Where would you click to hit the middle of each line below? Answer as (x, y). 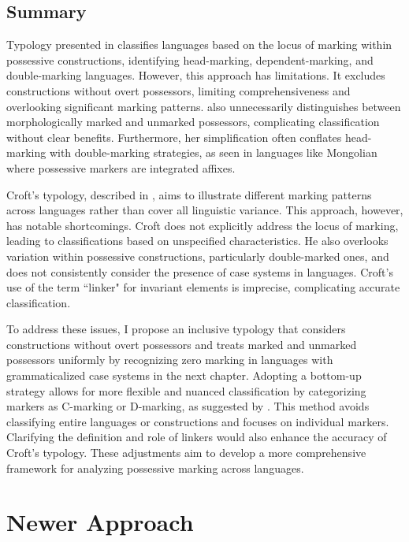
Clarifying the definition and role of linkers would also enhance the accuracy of (197, 437)
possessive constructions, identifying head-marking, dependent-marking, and (190, 59)
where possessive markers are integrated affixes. (121, 167)
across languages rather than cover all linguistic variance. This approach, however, (205, 210)
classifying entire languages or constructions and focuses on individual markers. (198, 421)
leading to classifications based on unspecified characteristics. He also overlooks (197, 241)
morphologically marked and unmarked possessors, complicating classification (193, 122)
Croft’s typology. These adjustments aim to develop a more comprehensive (186, 453)
